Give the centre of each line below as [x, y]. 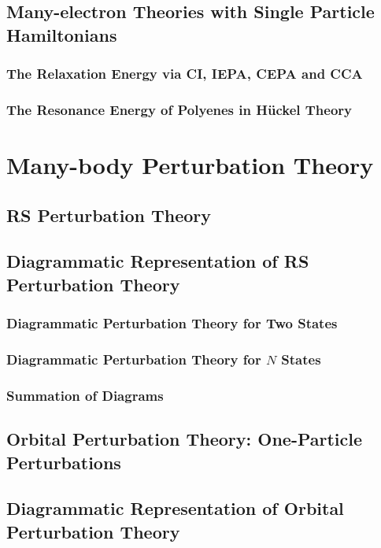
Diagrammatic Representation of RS [158, 261]
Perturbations [64, 462]
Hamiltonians [62, 34]
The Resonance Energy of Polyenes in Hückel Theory [179, 109]
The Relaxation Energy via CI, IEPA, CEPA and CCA [185, 74]
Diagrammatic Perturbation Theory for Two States [172, 323]
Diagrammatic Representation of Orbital [175, 508]
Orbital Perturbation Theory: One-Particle [185, 439]
